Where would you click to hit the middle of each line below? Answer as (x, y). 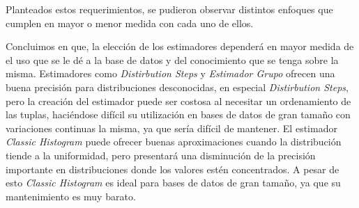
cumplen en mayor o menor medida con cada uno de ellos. (130, 23)
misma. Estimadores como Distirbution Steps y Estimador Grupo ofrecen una (170, 73)
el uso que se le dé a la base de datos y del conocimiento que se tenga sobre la (172, 59)
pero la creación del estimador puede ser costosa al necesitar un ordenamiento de (178, 101)
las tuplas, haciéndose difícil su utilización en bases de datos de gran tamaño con (178, 114)
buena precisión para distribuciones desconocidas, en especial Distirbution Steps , (177, 87)
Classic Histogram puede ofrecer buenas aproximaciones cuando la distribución (174, 142)
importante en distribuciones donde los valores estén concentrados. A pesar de (173, 169)
